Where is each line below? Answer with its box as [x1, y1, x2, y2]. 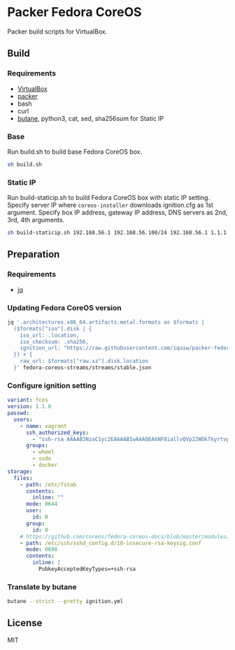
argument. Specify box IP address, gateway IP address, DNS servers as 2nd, [7, 208, 228, 217]
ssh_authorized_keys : [25, 429, 90, 436]
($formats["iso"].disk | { [13, 325, 92, 332]
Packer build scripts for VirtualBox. [7, 27, 108, 36]
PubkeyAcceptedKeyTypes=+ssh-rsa [38, 565, 136, 572]
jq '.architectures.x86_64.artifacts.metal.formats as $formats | [7, 319, 205, 326]
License [7, 617, 43, 629]
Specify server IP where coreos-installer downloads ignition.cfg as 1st [7, 201, 213, 210]
